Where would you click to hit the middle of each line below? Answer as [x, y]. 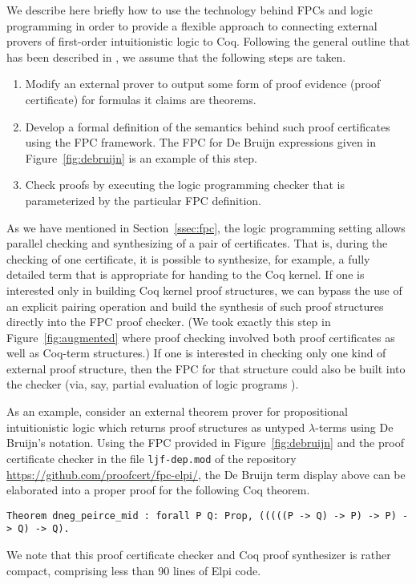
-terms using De [354, 427]
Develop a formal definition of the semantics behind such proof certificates [208, 126]
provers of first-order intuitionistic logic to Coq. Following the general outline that [208, 41]
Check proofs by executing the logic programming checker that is [185, 185]
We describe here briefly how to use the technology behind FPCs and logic [190, 10]
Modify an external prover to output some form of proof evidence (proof [203, 84]
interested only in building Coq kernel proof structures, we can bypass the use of [204, 290]
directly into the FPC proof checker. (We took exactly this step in [169, 322]
